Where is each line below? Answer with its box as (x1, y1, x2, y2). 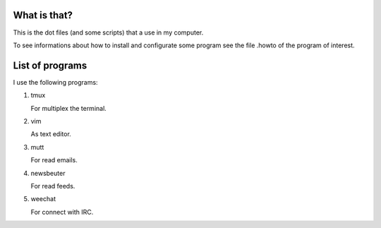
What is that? (13, 9, 73, 21)
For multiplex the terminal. (30, 104, 107, 112)
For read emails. (30, 156, 78, 164)
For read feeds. (30, 181, 75, 190)
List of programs (13, 59, 87, 71)
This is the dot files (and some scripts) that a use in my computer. (13, 28, 204, 37)
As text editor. (30, 130, 72, 138)
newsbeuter (30, 169, 66, 177)
